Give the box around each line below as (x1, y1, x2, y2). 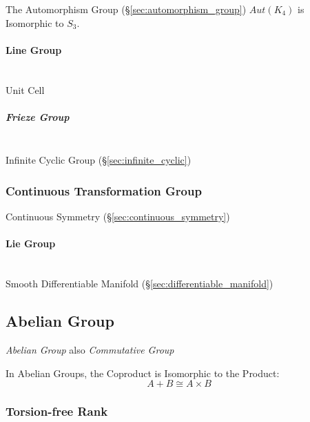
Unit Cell (6, 82, 45, 97)
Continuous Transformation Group (6, 182, 202, 199)
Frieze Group (6, 109, 70, 124)
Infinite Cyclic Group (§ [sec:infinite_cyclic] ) (6, 153, 192, 167)
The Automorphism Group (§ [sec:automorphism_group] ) (6, 2, 247, 16)
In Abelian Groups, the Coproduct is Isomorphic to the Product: (6, 365, 280, 380)
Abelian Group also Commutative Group (6, 342, 174, 356)
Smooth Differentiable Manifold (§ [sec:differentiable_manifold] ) (6, 276, 273, 291)
